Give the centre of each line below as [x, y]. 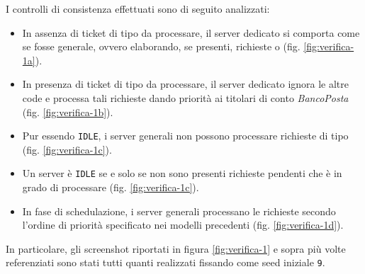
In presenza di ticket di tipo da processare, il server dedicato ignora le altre [186, 84]
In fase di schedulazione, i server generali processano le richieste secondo [179, 211]
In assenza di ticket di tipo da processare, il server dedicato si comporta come [191, 32]
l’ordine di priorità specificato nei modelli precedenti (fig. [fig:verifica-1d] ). [183, 225]
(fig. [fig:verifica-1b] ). [68, 112]
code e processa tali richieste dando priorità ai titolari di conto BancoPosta [185, 97]
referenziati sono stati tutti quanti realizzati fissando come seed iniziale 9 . [165, 262]
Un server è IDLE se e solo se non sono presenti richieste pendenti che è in [182, 173]
